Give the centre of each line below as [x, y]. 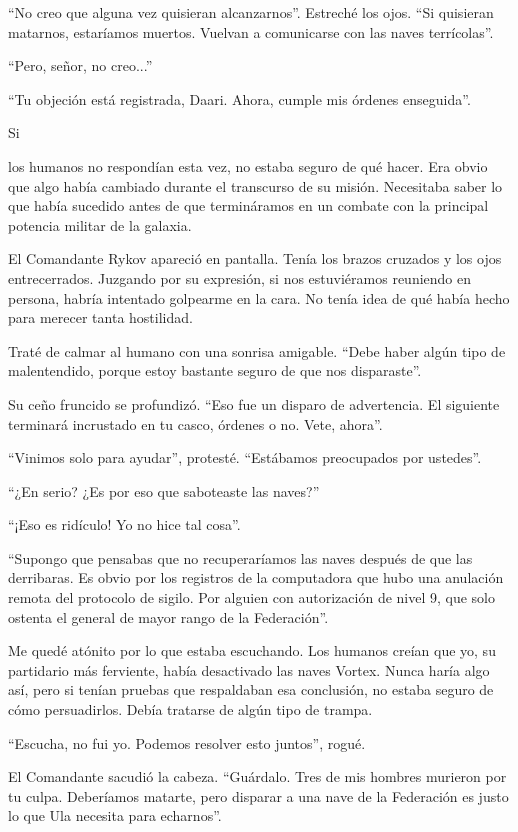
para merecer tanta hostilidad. [100, 317]
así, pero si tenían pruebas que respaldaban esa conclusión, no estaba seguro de [251, 689]
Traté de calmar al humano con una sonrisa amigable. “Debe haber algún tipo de [257, 350]
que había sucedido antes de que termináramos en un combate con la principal [248, 205]
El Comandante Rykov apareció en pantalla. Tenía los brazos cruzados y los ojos [255, 258]
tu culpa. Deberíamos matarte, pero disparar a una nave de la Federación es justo [258, 795]
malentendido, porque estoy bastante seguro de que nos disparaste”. [215, 370]
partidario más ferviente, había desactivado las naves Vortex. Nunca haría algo [249, 669]
